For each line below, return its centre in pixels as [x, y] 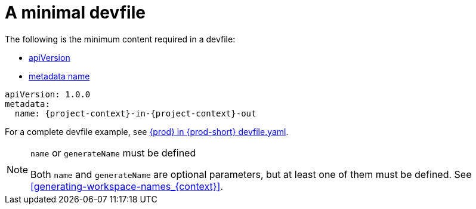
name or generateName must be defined [113, 153]
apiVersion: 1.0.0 [48, 94]
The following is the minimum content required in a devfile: [120, 39]
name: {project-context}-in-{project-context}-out [135, 113]
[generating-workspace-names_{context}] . [127, 186]
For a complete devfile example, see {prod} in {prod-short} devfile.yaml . [147, 131]
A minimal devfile [75, 13]
